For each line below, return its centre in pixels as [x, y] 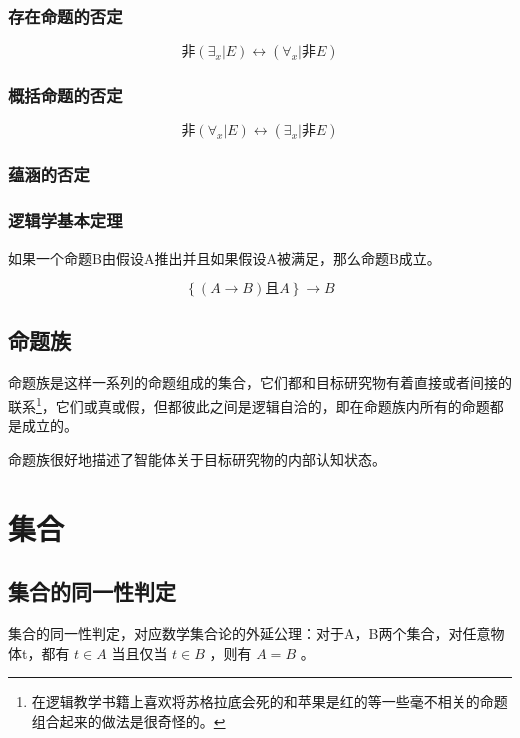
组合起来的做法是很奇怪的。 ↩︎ [128, 720]
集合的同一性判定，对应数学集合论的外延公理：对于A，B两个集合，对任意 [249, 632]
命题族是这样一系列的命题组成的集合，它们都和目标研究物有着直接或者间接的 [260, 382]
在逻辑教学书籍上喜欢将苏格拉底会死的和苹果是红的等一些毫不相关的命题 [269, 701]
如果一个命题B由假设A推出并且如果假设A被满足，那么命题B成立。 [224, 257]
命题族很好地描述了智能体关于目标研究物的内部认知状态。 [197, 458]
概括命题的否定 [65, 95]
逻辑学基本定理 [65, 220]
